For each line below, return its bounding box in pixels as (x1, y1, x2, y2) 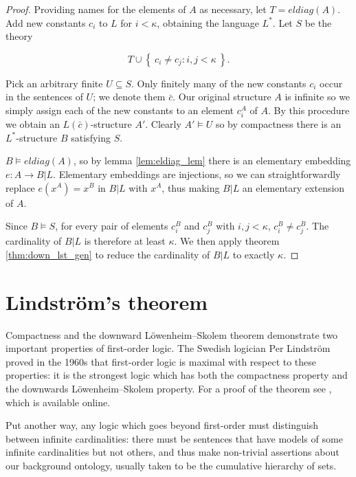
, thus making (162, 180, 220, 195)
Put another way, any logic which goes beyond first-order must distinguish (5, 418, 318, 432)
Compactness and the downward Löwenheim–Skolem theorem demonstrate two (5, 327, 338, 342)
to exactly (232, 247, 275, 261)
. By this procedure (268, 102, 350, 117)
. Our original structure (173, 89, 271, 104)
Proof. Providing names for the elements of (5, 2, 186, 16)
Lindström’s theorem (5, 287, 208, 315)
